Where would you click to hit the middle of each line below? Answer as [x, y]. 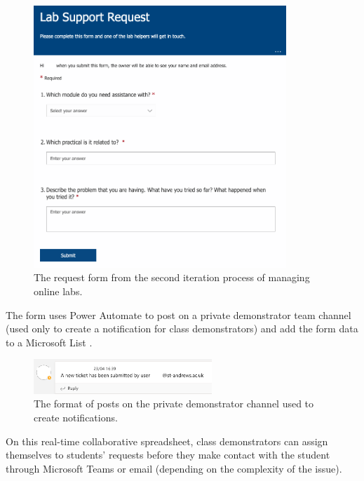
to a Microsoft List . [49, 342]
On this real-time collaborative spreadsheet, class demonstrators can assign [167, 441]
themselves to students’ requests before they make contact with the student [168, 455]
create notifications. [76, 417]
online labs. [58, 291]
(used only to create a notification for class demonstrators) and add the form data [182, 328]
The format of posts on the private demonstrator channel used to [174, 404]
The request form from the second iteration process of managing [172, 277]
